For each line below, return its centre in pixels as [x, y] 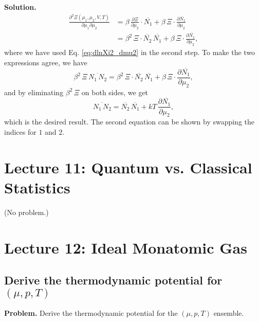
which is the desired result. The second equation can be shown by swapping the [129, 122]
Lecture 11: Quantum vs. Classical [128, 167]
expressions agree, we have [46, 62]
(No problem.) [26, 212]
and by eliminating [34, 92]
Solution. [20, 7]
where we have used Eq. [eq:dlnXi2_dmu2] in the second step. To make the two [130, 52]
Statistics [37, 187]
